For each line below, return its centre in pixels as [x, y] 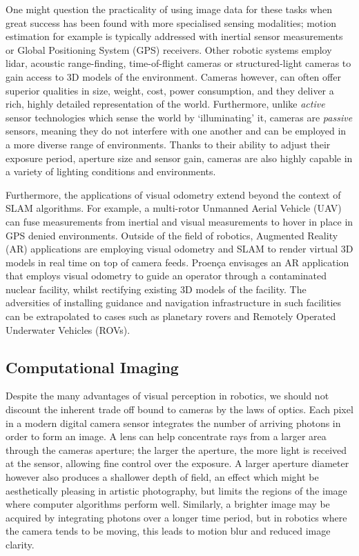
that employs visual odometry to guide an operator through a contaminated [166, 276]
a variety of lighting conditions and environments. [111, 171]
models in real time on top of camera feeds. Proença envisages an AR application [177, 262]
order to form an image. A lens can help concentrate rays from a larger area [166, 436]
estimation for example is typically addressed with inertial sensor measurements [174, 36]
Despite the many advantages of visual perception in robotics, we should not [167, 396]
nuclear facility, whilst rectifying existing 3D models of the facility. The [156, 289]
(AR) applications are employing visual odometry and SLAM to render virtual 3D [179, 249]
